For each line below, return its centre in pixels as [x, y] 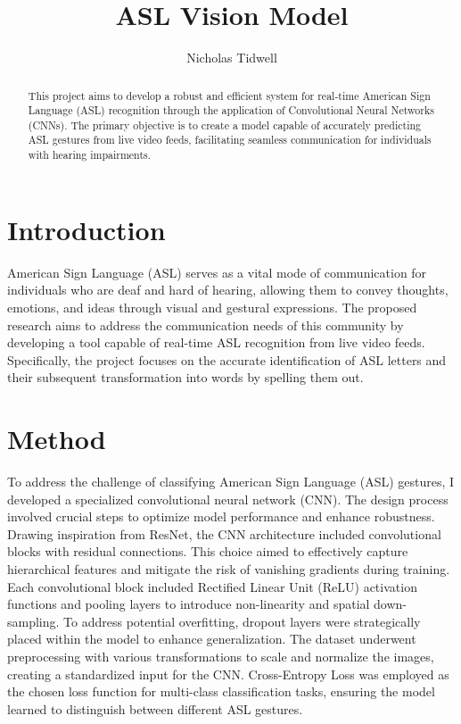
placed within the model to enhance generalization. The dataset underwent [212, 639]
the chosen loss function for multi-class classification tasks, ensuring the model [221, 691]
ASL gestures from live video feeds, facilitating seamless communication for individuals [230, 140]
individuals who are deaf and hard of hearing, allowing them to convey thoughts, [228, 290]
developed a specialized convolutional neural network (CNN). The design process [228, 499]
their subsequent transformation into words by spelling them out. [185, 377]
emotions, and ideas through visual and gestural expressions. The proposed [212, 307]
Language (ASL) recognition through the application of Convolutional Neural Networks [231, 110]
